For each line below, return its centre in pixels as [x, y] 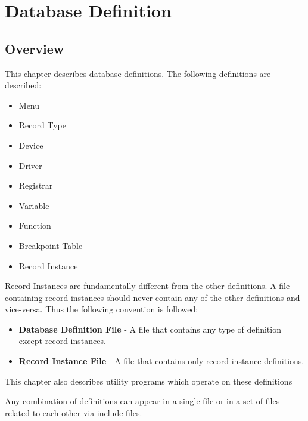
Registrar [36, 185]
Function [35, 225]
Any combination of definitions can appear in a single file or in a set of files [142, 401]
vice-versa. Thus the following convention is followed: [102, 309]
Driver [30, 165]
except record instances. [62, 341]
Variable [34, 205]
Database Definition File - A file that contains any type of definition [150, 329]
